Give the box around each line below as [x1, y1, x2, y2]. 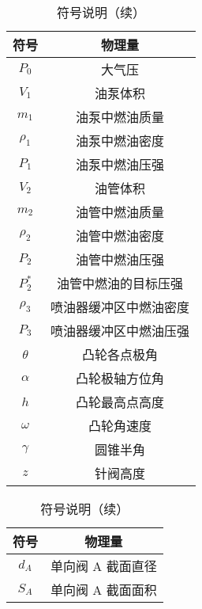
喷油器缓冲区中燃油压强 [50, 322, 190, 340]
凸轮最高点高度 [76, 393, 165, 411]
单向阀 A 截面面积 [50, 580, 157, 599]
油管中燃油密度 [76, 226, 165, 245]
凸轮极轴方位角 [76, 369, 165, 387]
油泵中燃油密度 [76, 131, 165, 150]
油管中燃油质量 [76, 203, 165, 221]
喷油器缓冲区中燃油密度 [50, 298, 190, 316]
